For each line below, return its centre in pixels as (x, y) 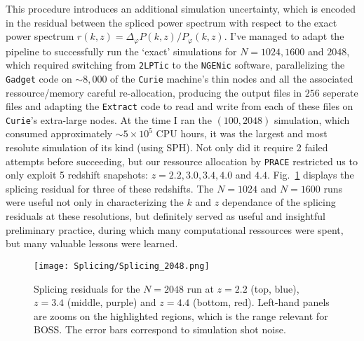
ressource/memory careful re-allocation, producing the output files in (154, 92)
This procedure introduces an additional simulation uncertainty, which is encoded (181, 8)
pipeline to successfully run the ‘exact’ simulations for (121, 51)
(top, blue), (275, 288)
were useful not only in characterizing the (95, 202)
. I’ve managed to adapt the (284, 36)
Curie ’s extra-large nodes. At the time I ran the (109, 119)
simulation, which (312, 119)
